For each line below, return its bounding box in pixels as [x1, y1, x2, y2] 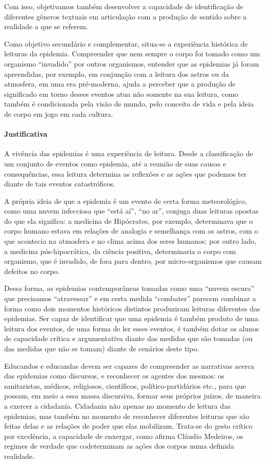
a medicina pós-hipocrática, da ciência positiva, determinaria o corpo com [4, 245, 236, 256]
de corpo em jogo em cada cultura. [4, 108, 113, 119]
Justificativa [4, 129, 48, 139]
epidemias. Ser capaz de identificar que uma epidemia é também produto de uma [4, 313, 259, 324]
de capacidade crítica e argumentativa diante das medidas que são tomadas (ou [4, 333, 253, 344]
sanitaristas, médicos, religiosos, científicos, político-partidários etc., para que [4, 380, 246, 391]
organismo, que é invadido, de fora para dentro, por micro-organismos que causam [4, 256, 262, 266]
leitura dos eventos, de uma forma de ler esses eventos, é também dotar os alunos [4, 323, 259, 333]
